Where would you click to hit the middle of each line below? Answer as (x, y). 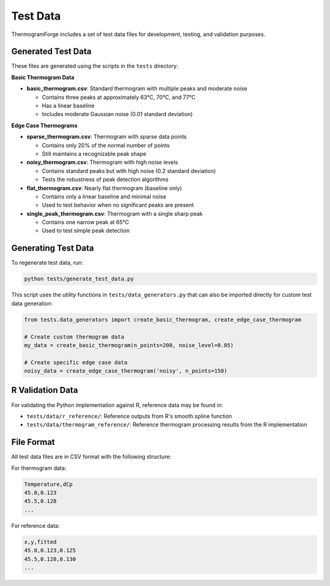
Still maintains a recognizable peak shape (94, 153)
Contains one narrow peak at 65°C (86, 222)
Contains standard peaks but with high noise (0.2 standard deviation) (129, 170)
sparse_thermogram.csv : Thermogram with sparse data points (107, 137)
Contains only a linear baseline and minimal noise (104, 196)
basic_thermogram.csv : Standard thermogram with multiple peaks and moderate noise (137, 89)
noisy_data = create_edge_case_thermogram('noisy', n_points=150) (126, 371)
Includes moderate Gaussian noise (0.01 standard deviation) (117, 114)
